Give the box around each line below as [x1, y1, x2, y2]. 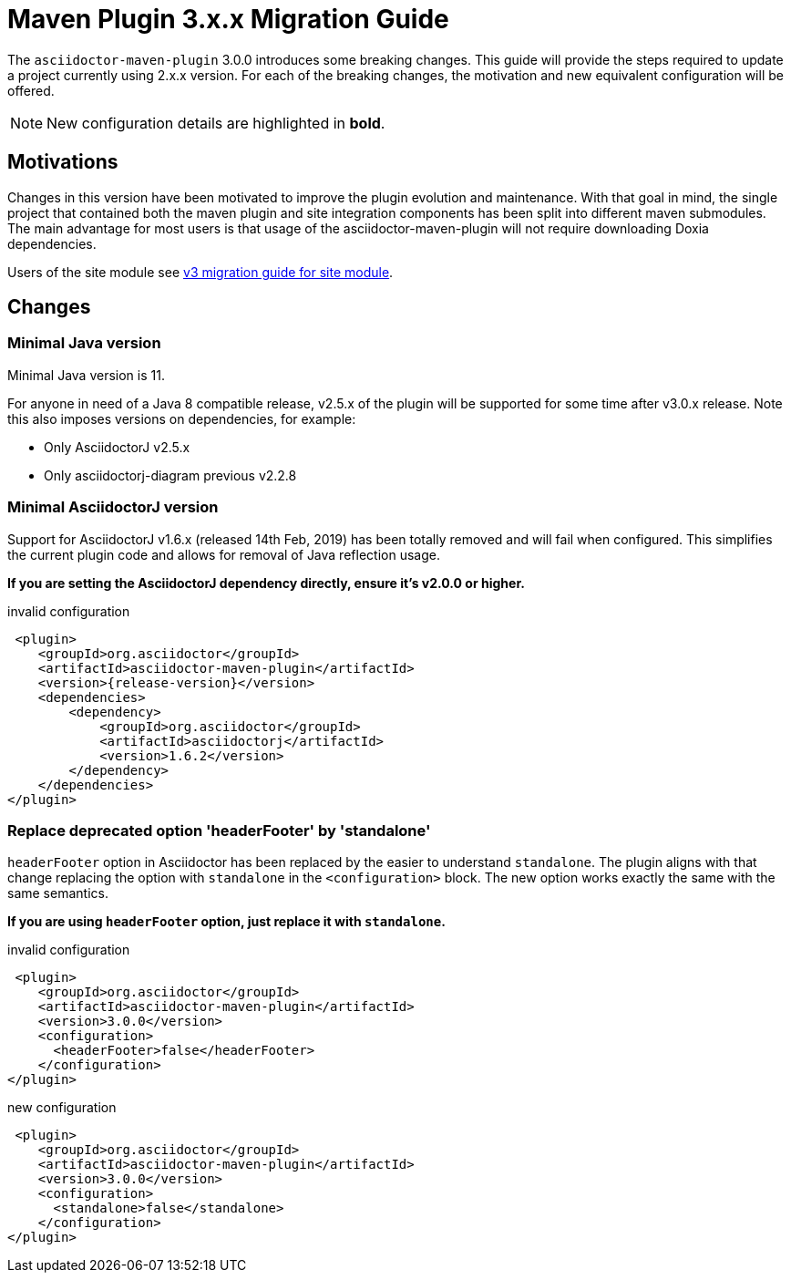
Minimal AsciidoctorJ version [7, 498, 219, 517]
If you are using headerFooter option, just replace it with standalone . [7, 914, 446, 930]
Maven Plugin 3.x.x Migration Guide [7, 4, 449, 35]
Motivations [7, 150, 118, 174]
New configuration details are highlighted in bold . [46, 113, 385, 132]
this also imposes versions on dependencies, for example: [7, 410, 356, 427]
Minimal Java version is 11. [7, 366, 165, 383]
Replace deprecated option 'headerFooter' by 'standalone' [7, 821, 431, 840]
